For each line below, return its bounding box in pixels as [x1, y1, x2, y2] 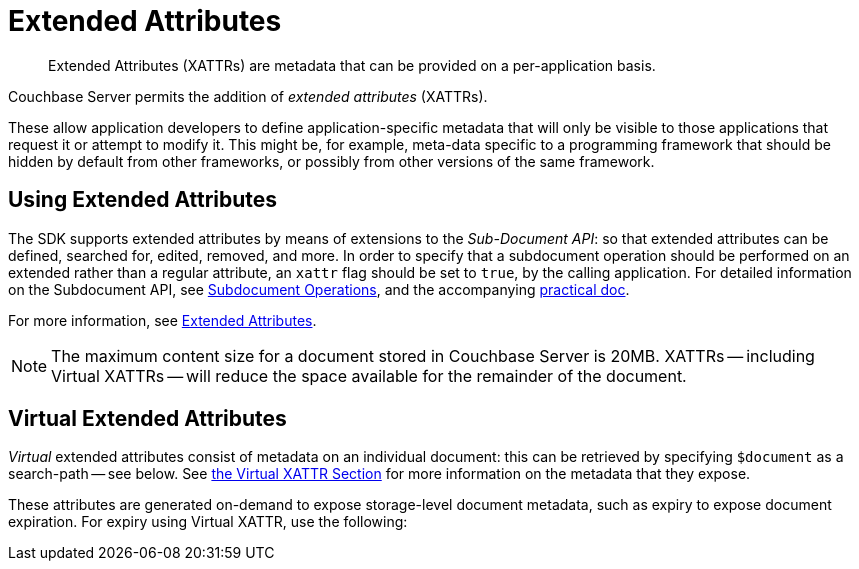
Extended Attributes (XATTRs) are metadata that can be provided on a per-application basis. [48, 56, 656, 74]
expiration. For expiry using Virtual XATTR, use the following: [8, 513, 408, 531]
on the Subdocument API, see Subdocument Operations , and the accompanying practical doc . [8, 280, 630, 298]
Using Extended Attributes [8, 187, 278, 213]
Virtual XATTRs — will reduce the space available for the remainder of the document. [51, 365, 687, 386]
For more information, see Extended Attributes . [8, 311, 317, 329]
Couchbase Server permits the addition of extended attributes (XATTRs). [8, 87, 488, 105]
